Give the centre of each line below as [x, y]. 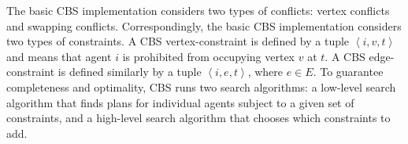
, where [265, 72]
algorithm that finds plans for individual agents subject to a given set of [180, 102]
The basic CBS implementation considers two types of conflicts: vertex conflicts [198, 10]
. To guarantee [348, 72]
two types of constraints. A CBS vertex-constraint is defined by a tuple [178, 41]
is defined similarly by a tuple [130, 72]
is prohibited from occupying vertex [209, 56]
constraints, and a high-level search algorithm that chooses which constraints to [198, 118]
